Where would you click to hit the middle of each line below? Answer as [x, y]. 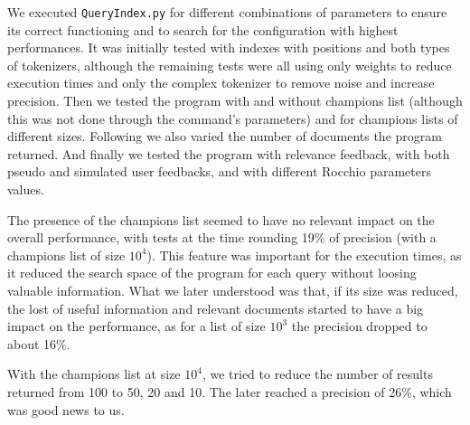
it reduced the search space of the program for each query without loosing [212, 273]
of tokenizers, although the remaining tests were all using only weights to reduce [230, 65]
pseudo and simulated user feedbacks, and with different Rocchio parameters [219, 171]
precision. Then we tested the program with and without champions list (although [235, 101]
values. [26, 189]
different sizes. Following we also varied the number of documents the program [225, 136]
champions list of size [66, 255]
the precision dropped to [359, 326]
